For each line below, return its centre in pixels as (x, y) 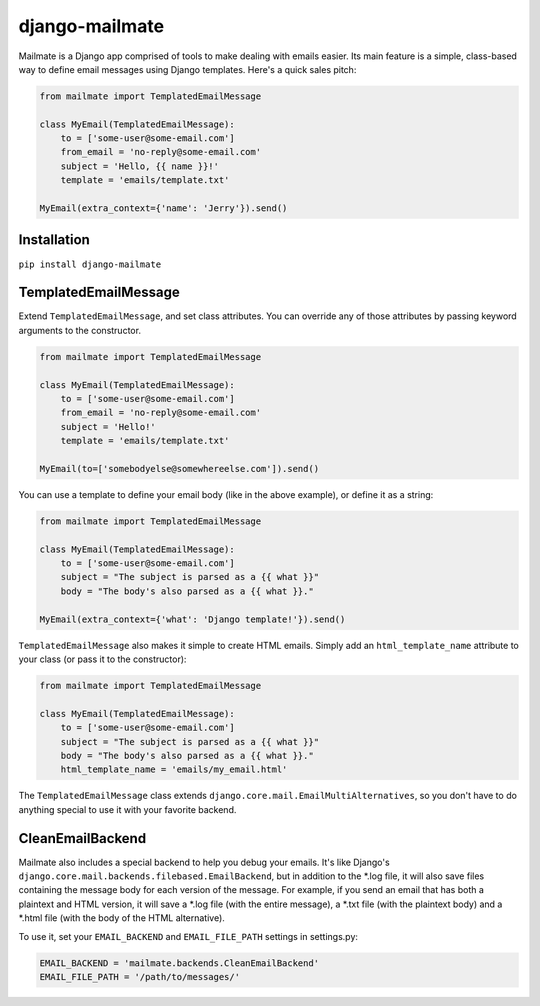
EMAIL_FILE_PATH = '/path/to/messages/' (139, 976)
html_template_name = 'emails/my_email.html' (174, 769)
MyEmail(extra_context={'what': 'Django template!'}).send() (192, 619)
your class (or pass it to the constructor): (102, 659)
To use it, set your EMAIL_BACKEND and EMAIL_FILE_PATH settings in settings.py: (188, 936)
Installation (54, 240)
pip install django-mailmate (90, 264)
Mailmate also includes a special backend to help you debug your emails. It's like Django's (204, 862)
